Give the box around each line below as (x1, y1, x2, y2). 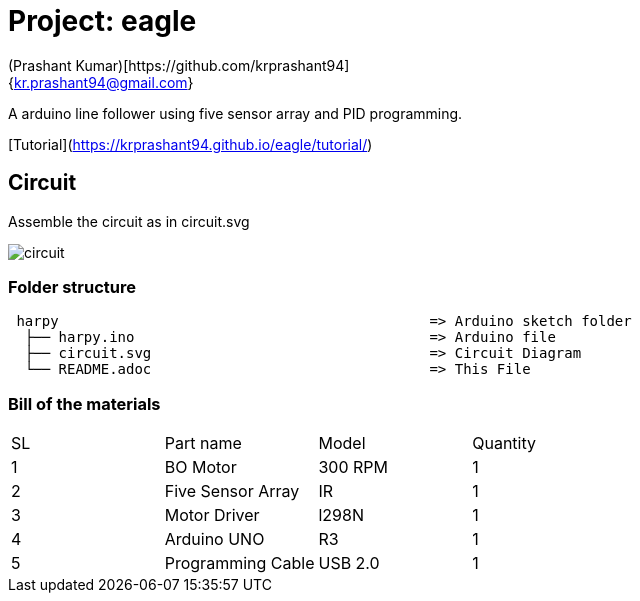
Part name (164, 433, 242, 454)
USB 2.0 (318, 553, 380, 574)
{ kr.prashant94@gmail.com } (8, 73, 194, 91)
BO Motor (164, 457, 237, 478)
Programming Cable (164, 553, 315, 574)
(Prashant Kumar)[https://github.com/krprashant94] (8, 56, 350, 74)
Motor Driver (164, 505, 260, 526)
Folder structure (8, 276, 136, 297)
